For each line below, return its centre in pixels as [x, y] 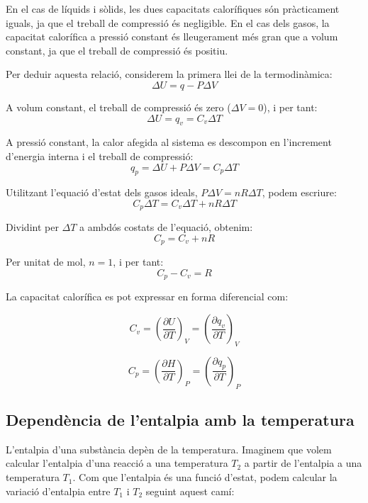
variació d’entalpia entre [58, 491]
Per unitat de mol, [46, 262]
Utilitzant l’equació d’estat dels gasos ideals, [102, 192]
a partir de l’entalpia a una [303, 463]
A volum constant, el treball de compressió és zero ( [118, 107]
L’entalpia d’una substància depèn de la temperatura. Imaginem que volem [169, 449]
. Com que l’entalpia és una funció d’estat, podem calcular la [205, 477]
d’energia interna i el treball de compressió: [100, 156]
